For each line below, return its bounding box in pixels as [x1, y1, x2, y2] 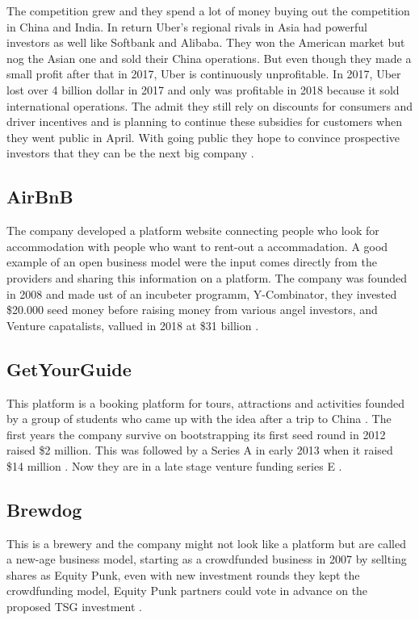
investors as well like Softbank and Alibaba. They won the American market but [6, 34, 405, 51]
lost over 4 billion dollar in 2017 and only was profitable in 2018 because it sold [6, 81, 400, 98]
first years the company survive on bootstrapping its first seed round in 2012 [6, 425, 386, 442]
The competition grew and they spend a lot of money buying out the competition [6, 2, 410, 19]
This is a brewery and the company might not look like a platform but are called [6, 534, 406, 551]
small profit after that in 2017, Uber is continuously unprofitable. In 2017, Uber [6, 65, 401, 82]
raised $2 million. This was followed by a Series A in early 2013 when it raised [6, 442, 393, 459]
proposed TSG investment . [6, 598, 142, 615]
